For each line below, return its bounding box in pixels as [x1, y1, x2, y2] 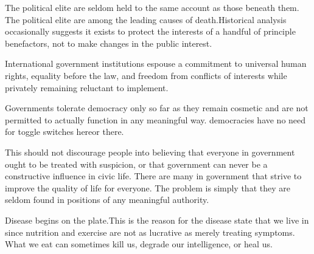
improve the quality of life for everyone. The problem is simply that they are [5, 181, 290, 194]
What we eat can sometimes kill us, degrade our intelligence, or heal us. [5, 238, 273, 250]
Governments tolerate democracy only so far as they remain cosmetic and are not [5, 101, 309, 114]
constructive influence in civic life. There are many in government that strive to [5, 170, 302, 182]
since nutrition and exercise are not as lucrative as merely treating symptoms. [5, 225, 295, 238]
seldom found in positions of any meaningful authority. [5, 193, 209, 206]
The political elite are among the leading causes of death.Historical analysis [5, 13, 287, 26]
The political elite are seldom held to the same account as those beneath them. [5, 1, 299, 13]
